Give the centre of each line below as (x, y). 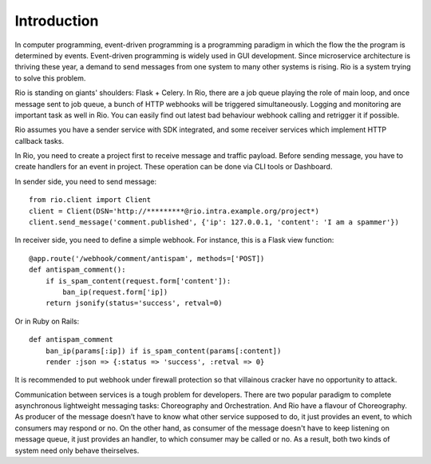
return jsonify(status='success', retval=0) (134, 303)
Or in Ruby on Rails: (47, 321)
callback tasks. (39, 141)
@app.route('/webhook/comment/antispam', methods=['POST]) (147, 258)
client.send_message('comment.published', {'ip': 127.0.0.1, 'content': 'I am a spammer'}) (214, 222)
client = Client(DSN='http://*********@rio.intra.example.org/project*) (174, 211)
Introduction (57, 21)
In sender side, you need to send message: (86, 181)
